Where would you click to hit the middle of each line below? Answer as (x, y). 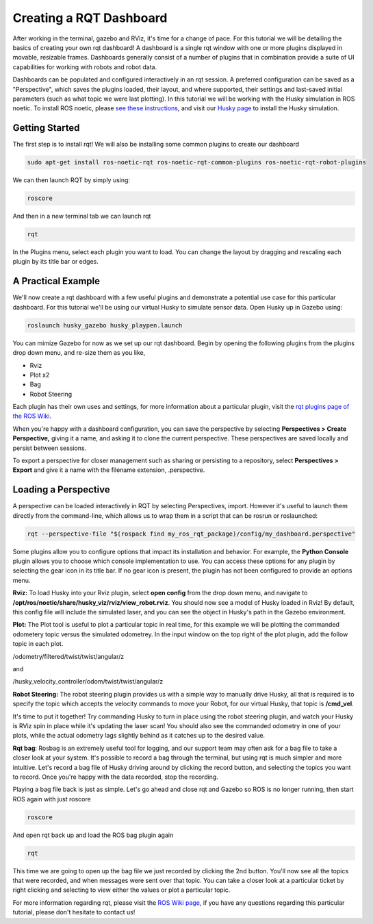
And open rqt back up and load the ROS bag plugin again (93, 835)
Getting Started (46, 128)
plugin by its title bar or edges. (56, 262)
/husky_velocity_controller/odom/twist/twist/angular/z (88, 682)
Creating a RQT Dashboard (90, 18)
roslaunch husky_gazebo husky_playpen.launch (105, 325)
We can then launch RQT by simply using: (71, 180)
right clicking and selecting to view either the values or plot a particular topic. (121, 890)
